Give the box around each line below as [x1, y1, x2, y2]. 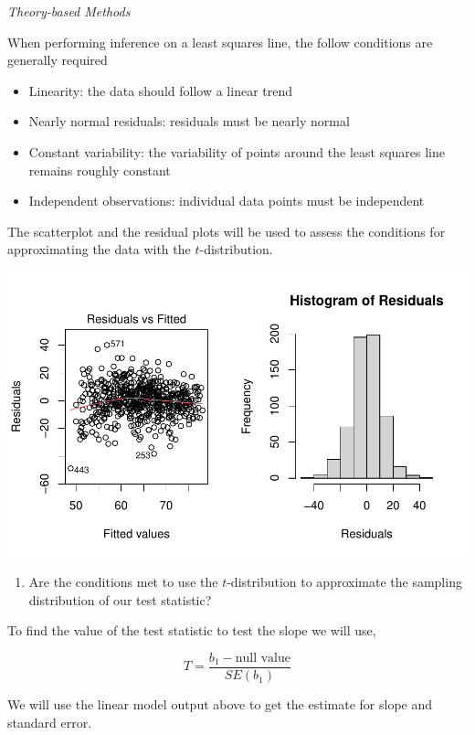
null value [235, 652, 290, 666]
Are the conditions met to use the [28, 572, 218, 591]
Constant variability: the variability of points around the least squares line [28, 142, 445, 161]
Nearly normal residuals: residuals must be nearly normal [28, 112, 350, 131]
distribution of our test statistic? [28, 590, 212, 609]
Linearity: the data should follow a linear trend [28, 80, 292, 100]
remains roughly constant [28, 160, 171, 179]
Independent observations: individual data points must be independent [28, 191, 425, 210]
